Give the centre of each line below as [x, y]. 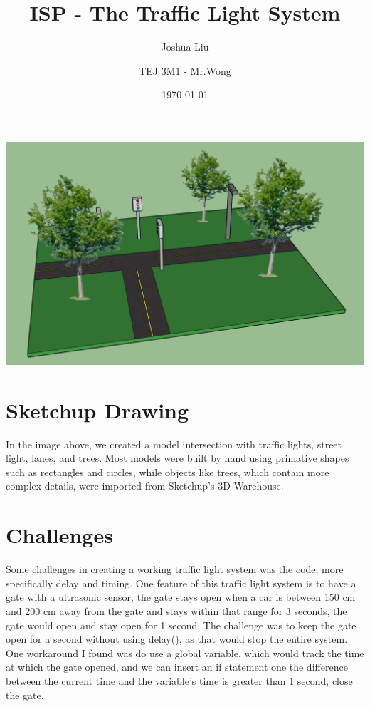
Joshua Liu [185, 47]
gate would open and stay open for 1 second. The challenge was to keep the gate [181, 625]
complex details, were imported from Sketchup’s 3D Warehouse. [145, 486]
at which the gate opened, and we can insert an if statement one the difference [177, 667]
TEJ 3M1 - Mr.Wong [185, 70]
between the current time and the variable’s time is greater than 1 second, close [179, 680]
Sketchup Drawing [97, 409]
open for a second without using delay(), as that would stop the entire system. [177, 639]
